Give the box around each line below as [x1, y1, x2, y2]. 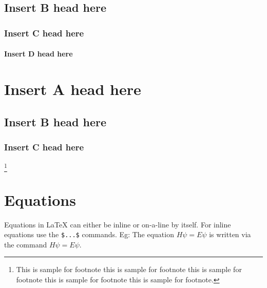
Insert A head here [4, 79, 141, 99]
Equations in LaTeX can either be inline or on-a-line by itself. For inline [4, 219, 231, 229]
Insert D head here [4, 48, 73, 59]
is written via [209, 229, 251, 240]
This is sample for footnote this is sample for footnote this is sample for [16, 264, 242, 275]
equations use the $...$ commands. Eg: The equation [4, 229, 174, 240]
